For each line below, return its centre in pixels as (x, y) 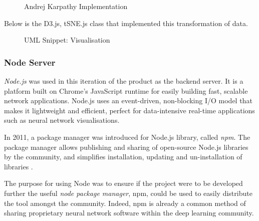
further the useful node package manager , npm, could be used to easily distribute (128, 193)
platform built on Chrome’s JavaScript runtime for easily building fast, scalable (126, 90)
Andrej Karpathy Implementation (76, 6)
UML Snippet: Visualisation (67, 40)
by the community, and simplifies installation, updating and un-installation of (123, 157)
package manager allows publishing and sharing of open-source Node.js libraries (126, 147)
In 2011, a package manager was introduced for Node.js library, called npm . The (127, 137)
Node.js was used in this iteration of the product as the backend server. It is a (124, 81)
